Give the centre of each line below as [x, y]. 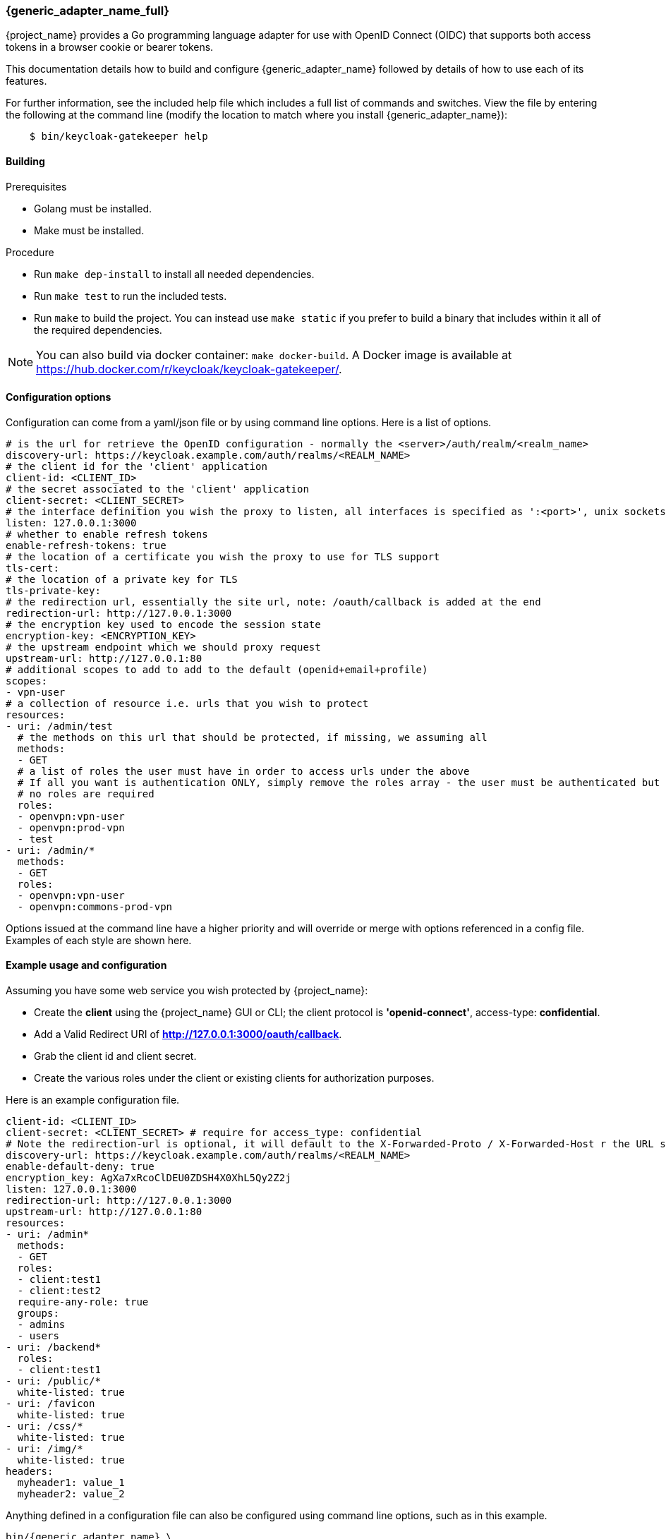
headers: [30, 1472]
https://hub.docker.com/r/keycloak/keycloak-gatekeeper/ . [189, 369]
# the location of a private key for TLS [122, 579]
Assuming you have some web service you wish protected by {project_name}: [187, 991]
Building [25, 161]
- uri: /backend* [53, 1347]
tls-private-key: [53, 590]
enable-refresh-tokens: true [86, 545]
